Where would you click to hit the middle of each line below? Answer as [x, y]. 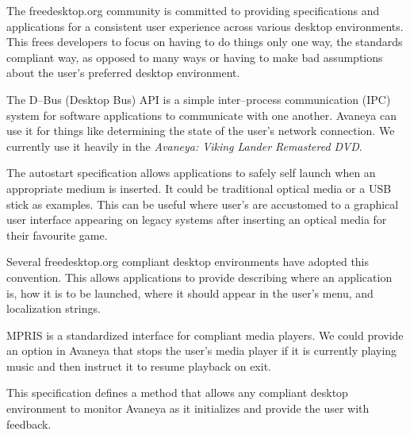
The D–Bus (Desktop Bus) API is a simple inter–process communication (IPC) [199, 99]
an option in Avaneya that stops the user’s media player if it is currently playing [202, 350]
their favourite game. [57, 235]
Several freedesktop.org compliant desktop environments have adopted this [188, 262]
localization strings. [54, 308]
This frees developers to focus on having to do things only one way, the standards [205, 42]
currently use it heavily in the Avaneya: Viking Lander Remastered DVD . [184, 146]
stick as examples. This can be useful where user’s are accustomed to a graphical [203, 204]
